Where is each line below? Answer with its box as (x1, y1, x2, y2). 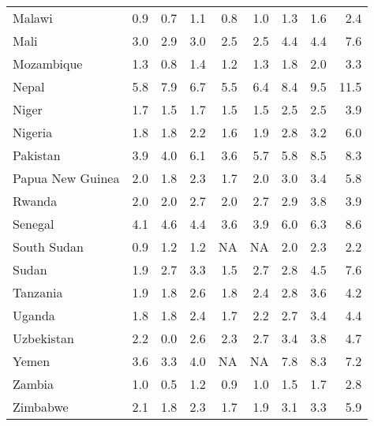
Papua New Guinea (13, 169, 120, 187)
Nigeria (13, 123, 53, 141)
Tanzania (13, 283, 63, 301)
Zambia (13, 375, 54, 393)
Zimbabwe (13, 398, 69, 416)
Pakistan (13, 146, 61, 164)
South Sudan (13, 237, 84, 256)
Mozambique (13, 54, 83, 73)
